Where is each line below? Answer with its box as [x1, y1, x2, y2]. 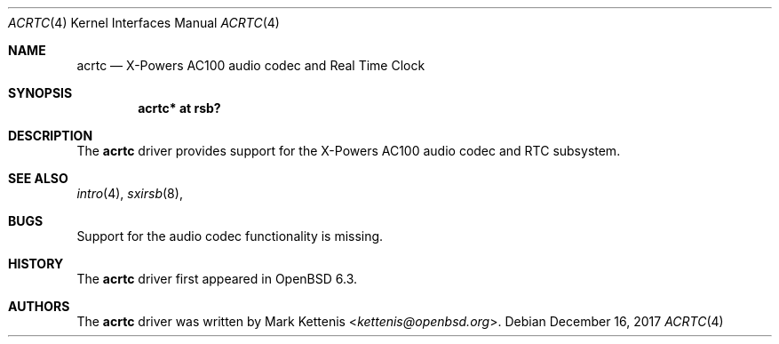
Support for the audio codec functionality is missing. [76, 228, 384, 244]
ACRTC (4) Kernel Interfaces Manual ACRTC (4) [8, 15, 280, 30]
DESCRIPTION [8, 128, 93, 143]
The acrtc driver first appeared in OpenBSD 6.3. [76, 271, 358, 286]
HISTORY [8, 256, 64, 271]
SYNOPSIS [8, 85, 73, 100]
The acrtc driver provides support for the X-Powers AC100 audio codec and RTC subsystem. [76, 143, 621, 158]
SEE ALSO [8, 171, 68, 186]
